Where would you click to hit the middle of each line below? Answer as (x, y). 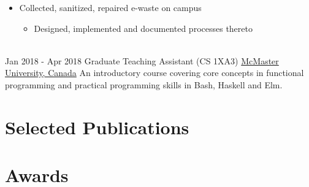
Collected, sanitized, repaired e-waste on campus (110, 7)
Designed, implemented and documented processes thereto (143, 28)
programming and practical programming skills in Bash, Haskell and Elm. (144, 84)
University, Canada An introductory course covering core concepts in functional (154, 73)
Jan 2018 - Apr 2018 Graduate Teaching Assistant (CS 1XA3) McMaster (142, 60)
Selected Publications (97, 127)
